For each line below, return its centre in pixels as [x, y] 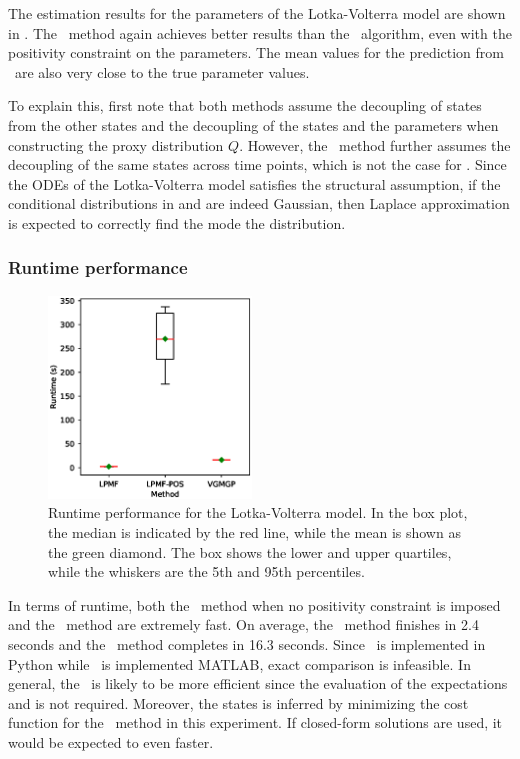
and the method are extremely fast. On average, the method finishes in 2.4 [243, 624]
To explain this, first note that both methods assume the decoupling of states [245, 105]
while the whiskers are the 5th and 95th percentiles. [206, 571]
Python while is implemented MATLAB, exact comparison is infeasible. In [239, 663]
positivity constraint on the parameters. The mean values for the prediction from [256, 52]
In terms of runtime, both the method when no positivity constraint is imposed [254, 604]
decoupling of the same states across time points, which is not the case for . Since [257, 164]
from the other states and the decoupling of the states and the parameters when [253, 124]
